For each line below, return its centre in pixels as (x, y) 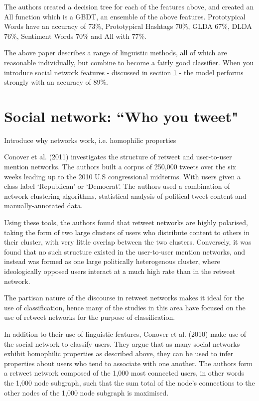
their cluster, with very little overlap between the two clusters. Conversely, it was (128, 242)
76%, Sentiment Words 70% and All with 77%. (75, 36)
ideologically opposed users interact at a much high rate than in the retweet (120, 271)
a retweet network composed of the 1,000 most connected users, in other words (124, 373)
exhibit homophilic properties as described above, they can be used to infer (119, 353)
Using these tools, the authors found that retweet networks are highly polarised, (126, 222)
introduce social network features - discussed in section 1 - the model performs (124, 72)
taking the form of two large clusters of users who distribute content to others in (127, 232)
